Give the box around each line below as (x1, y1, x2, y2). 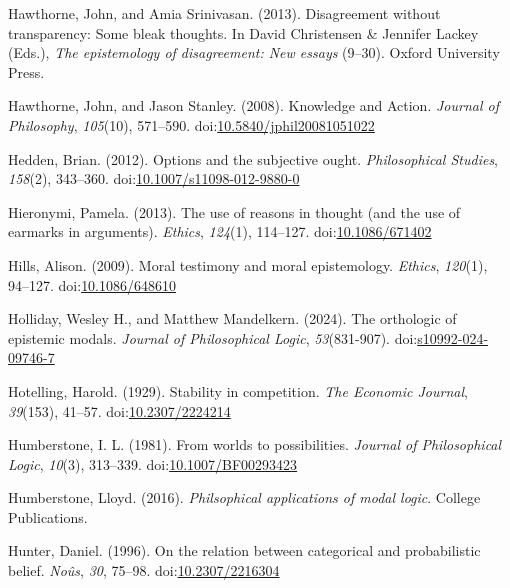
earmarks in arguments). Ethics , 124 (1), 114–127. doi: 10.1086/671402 (8, 221, 432, 242)
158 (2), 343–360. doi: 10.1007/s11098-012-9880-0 (8, 168, 300, 189)
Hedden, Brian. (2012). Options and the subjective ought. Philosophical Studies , (8, 148, 499, 169)
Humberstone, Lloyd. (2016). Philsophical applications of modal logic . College (8, 487, 481, 508)
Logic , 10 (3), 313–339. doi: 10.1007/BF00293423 (8, 453, 298, 474)
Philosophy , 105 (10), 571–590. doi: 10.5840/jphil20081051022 (8, 114, 375, 135)
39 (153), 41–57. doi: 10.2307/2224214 (8, 400, 231, 421)
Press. (8, 61, 45, 82)
